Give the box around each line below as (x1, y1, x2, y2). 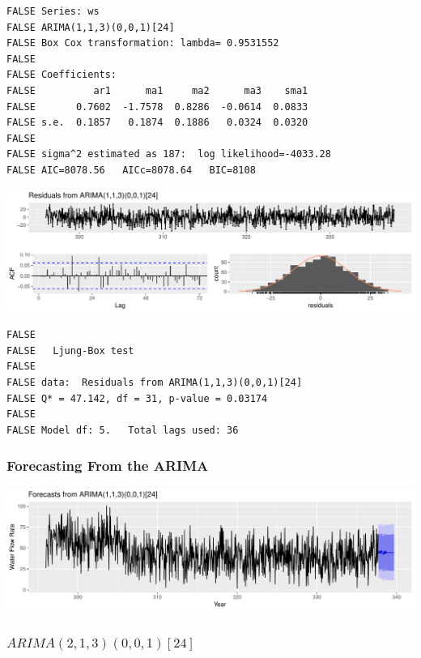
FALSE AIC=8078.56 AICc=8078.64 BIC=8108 (6, 164, 256, 176)
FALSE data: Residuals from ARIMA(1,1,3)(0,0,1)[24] (6, 377, 303, 388)
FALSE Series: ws (6, 6, 100, 17)
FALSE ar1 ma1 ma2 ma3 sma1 (6, 84, 308, 96)
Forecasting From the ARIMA (6, 455, 209, 476)
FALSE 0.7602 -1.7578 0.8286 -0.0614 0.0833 (6, 100, 308, 113)
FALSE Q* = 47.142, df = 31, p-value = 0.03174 (6, 392, 268, 404)
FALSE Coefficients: (6, 69, 117, 81)
